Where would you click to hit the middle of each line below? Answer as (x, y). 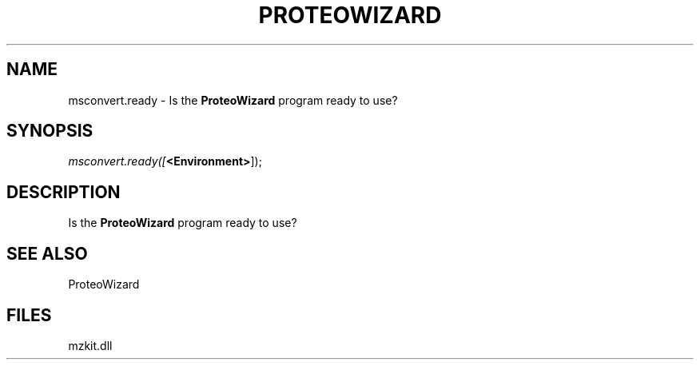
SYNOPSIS (50, 131)
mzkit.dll (90, 345)
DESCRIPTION (64, 192)
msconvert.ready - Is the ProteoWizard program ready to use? (233, 100)
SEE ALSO (47, 253)
